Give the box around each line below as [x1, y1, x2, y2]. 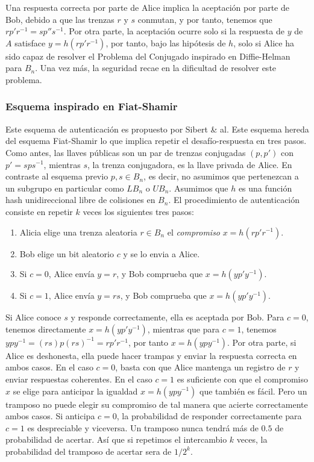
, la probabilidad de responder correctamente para [116, 410, 302, 422]
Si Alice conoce [5, 311, 61, 323]
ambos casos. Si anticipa [5, 410, 95, 422]
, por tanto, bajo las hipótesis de [105, 36, 226, 49]
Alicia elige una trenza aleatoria [19, 225, 137, 238]
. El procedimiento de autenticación [168, 193, 300, 206]
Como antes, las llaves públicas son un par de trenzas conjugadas [5, 146, 246, 158]
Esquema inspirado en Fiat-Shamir [5, 99, 178, 114]
